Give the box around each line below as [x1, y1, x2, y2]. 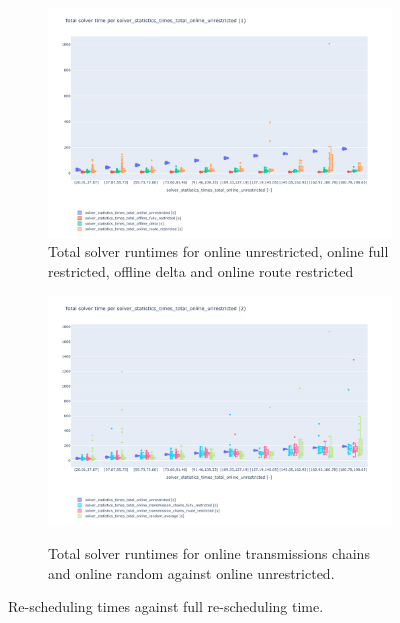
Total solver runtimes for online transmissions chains [48, 542, 370, 563]
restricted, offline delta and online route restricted [48, 260, 354, 281]
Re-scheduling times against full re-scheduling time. [8, 596, 324, 617]
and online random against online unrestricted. [48, 562, 335, 583]
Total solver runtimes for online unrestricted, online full [48, 241, 389, 262]
